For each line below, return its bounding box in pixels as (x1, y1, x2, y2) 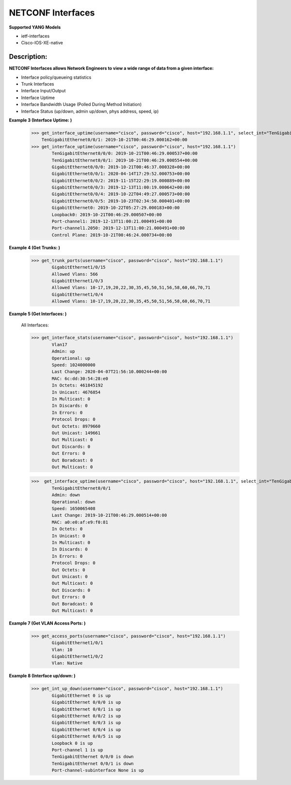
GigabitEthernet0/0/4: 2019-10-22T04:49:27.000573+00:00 (51, 191, 190, 197)
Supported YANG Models (9, 24, 61, 30)
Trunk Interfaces (21, 81, 54, 87)
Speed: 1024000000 (51, 362, 96, 368)
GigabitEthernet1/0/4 (51, 291, 103, 297)
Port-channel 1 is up (51, 747, 103, 752)
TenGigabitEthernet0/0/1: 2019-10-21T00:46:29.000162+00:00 (41, 137, 188, 143)
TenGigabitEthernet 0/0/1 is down (51, 761, 134, 766)
